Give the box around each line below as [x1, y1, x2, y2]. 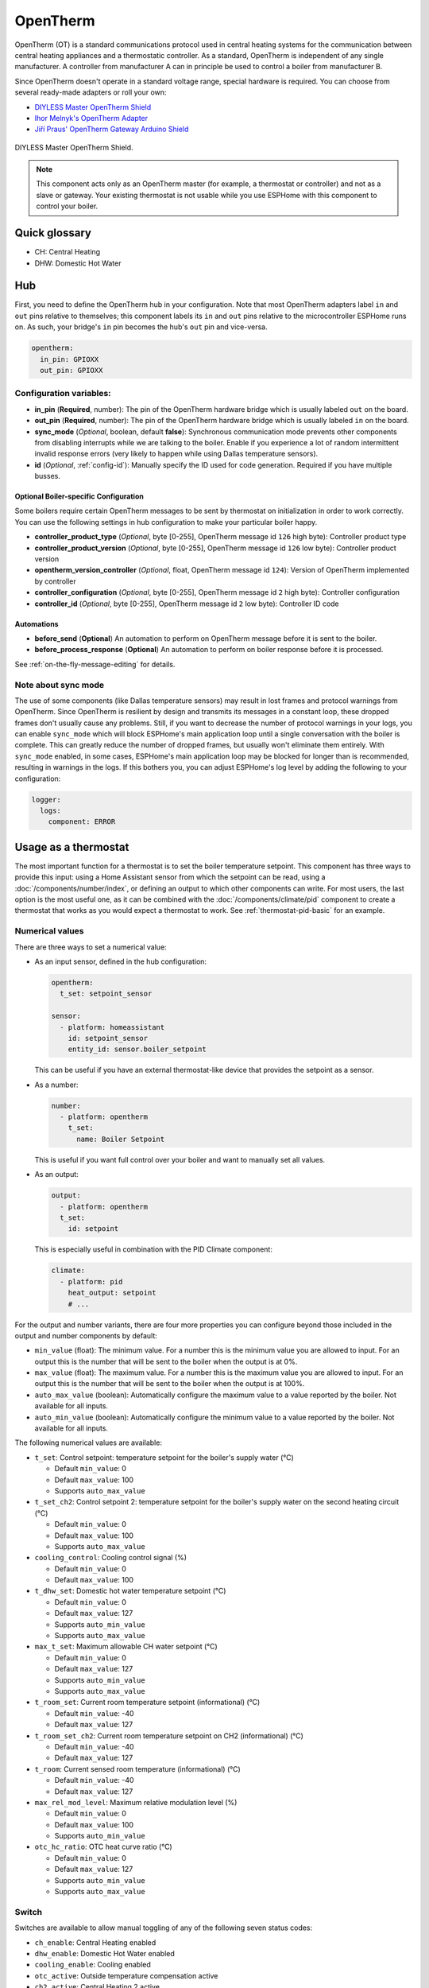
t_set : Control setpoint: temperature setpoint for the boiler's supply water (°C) [34, 1452, 294, 1462]
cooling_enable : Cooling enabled [34, 1960, 151, 1970]
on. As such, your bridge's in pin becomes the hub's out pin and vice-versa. [14, 322, 268, 332]
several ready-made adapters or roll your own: [14, 87, 167, 97]
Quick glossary [14, 227, 91, 240]
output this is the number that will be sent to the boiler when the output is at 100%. [34, 1379, 305, 1388]
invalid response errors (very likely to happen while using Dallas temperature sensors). [34, 449, 319, 459]
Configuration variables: [14, 388, 111, 399]
